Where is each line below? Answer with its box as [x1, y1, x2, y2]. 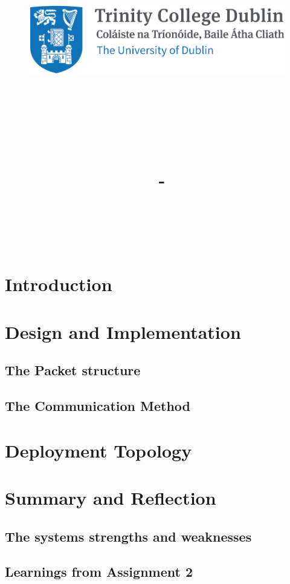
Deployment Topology [5, 438, 192, 462]
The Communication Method [5, 396, 191, 415]
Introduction [5, 272, 112, 297]
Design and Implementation [5, 319, 241, 344]
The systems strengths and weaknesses [5, 527, 252, 545]
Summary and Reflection [5, 485, 216, 510]
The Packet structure [5, 361, 141, 379]
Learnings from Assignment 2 [5, 562, 193, 581]
